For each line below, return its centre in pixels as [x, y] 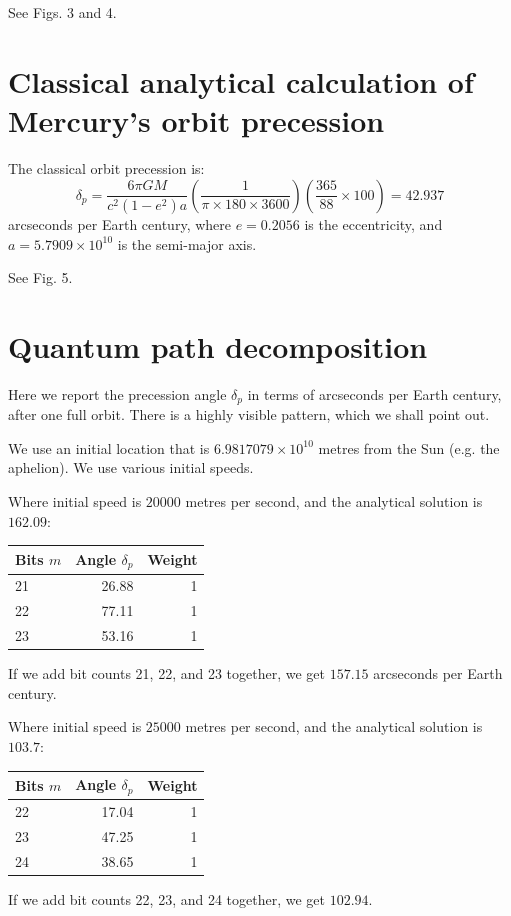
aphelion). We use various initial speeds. [131, 467]
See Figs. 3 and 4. [62, 12]
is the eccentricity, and [373, 223]
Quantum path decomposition [218, 345]
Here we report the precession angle [117, 393]
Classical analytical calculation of [241, 80]
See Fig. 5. [40, 277]
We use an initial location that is [109, 447]
